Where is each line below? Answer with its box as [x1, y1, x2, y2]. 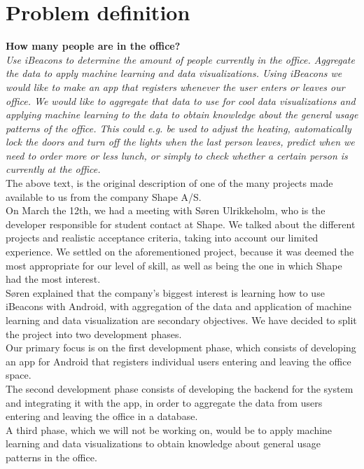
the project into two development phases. [6, 326, 182, 341]
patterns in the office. [6, 449, 97, 464]
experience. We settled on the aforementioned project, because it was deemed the [6, 244, 354, 259]
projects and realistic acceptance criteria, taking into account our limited [6, 230, 318, 245]
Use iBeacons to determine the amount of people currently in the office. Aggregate [6, 52, 355, 66]
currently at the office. [6, 162, 101, 176]
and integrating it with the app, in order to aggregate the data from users [6, 395, 323, 409]
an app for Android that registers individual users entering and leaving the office [6, 353, 351, 368]
